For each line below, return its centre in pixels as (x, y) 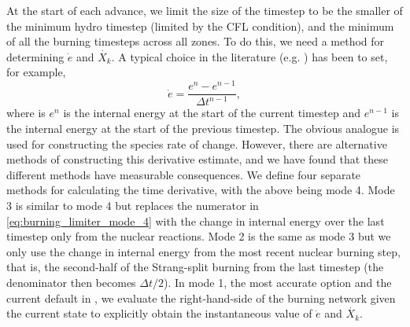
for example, (36, 72)
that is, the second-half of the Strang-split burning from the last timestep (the (195, 267)
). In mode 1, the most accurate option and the (278, 282)
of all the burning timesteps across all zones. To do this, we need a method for (196, 41)
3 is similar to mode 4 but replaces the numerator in (133, 206)
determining (35, 56)
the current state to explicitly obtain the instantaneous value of (159, 313)
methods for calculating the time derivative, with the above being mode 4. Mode (201, 190)
